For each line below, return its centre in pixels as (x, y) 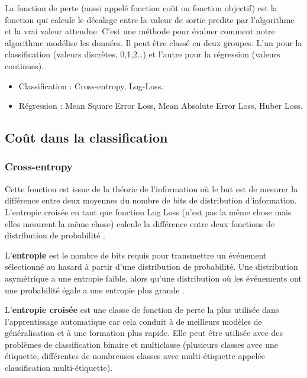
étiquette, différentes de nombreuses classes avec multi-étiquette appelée (135, 356)
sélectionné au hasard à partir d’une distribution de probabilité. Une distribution (151, 266)
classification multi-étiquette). (59, 368)
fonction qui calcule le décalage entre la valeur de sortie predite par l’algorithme (150, 19)
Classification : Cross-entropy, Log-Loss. (91, 85)
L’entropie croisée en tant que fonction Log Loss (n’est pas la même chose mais (148, 211)
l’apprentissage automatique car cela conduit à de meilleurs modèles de (133, 321)
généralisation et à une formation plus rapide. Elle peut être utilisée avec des (144, 333)
